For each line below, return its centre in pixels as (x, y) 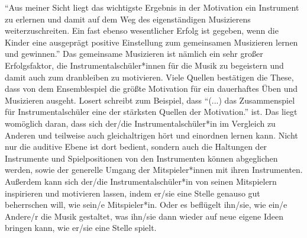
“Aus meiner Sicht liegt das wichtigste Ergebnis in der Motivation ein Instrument (152, 7)
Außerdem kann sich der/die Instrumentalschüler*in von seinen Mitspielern (141, 181)
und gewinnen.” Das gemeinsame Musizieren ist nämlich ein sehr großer (134, 54)
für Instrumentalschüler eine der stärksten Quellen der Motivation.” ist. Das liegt (151, 112)
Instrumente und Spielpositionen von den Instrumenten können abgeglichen (141, 158)
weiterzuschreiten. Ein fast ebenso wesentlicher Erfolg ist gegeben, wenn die (142, 30)
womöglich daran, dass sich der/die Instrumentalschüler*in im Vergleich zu (140, 123)
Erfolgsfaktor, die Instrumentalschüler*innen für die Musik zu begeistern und (144, 65)
